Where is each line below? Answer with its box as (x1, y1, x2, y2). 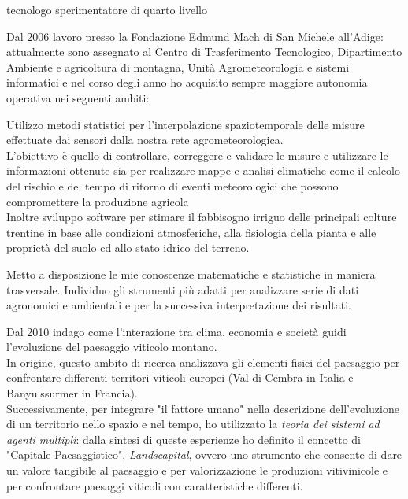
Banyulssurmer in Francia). (6, 385, 138, 401)
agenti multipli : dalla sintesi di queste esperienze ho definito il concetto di (6, 431, 362, 447)
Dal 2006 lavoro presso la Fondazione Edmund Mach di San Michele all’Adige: (6, 28, 384, 44)
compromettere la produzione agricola (6, 193, 189, 209)
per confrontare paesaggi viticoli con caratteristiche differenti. (6, 477, 303, 493)
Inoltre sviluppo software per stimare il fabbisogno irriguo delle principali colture (6, 209, 397, 225)
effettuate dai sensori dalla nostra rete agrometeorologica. (6, 131, 284, 148)
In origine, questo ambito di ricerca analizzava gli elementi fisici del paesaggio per (6, 353, 400, 370)
